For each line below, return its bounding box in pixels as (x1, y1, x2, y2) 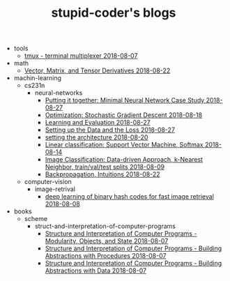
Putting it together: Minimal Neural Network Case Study (45, 96, 205, 105)
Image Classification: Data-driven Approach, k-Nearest (45, 155, 204, 164)
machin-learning (13, 74, 61, 82)
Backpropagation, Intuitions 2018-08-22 (45, 170, 160, 179)
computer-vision (24, 178, 72, 186)
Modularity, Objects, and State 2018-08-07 (45, 237, 169, 245)
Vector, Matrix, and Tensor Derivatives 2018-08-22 (24, 66, 171, 75)
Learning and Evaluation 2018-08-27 (45, 119, 151, 127)
